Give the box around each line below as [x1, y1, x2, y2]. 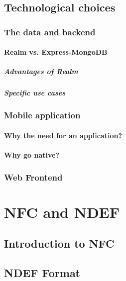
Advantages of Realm [4, 66, 78, 77]
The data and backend [4, 25, 96, 38]
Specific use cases [4, 88, 66, 98]
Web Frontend [4, 171, 63, 183]
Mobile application [4, 109, 81, 121]
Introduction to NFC [4, 236, 115, 251]
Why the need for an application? [4, 130, 123, 140]
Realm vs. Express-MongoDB [4, 47, 108, 57]
